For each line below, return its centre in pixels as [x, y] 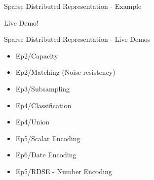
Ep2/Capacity [37, 55]
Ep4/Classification [43, 105]
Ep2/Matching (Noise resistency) [65, 72]
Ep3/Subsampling [42, 88]
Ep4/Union [33, 122]
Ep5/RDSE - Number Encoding [64, 171]
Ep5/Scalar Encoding [48, 138]
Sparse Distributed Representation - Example [73, 6]
